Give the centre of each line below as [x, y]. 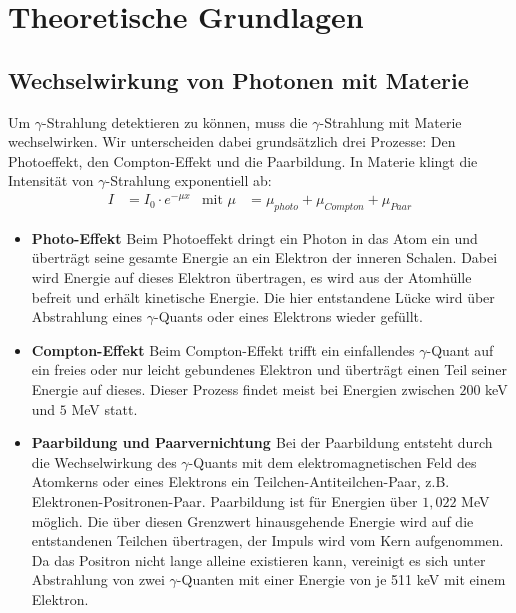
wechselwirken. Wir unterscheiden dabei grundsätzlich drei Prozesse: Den [232, 141]
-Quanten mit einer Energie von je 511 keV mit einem [341, 579]
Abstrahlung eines [87, 316]
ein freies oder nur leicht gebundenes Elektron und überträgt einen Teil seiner [269, 369]
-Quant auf [460, 349]
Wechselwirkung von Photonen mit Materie [238, 79]
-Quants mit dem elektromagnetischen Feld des [332, 461]
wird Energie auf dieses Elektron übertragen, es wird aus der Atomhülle [251, 277]
